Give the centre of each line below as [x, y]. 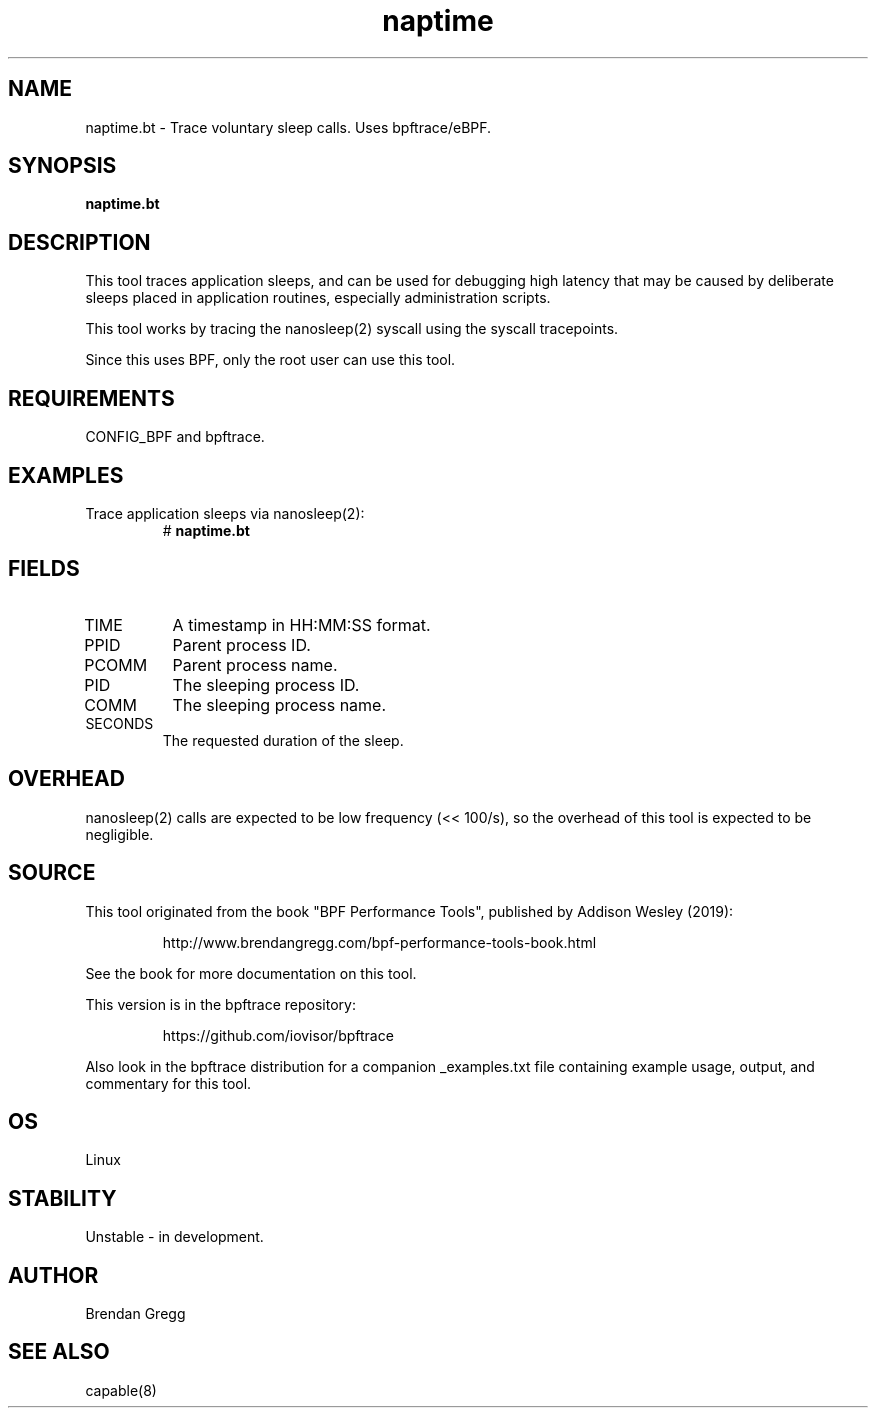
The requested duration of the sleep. [283, 740]
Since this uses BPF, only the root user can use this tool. [270, 360]
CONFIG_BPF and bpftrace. [175, 437]
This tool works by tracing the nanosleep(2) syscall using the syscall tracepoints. [352, 329]
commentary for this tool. [168, 1083]
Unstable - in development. [174, 1237]
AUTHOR [53, 1275]
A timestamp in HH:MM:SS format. [301, 624]
